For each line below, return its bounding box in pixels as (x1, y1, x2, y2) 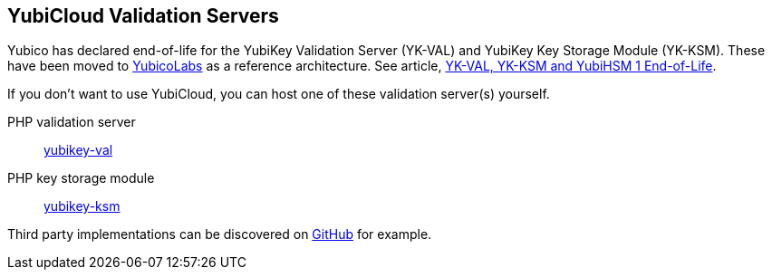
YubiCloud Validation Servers (7, 5, 279, 27)
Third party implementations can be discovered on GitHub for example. (7, 226, 432, 243)
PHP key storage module (7, 170, 155, 186)
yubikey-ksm (43, 198, 121, 215)
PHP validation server (7, 114, 136, 130)
